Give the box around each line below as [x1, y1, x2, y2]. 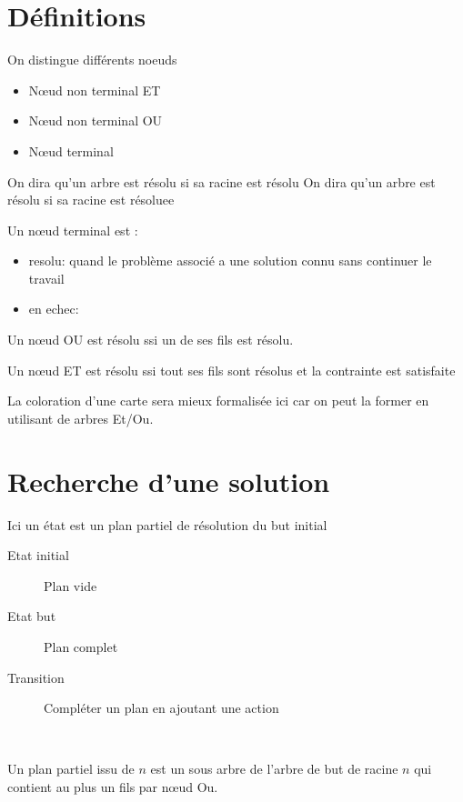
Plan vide [44, 576, 97, 595]
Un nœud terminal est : [7, 220, 138, 239]
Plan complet [44, 637, 118, 656]
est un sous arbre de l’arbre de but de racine [150, 759, 398, 778]
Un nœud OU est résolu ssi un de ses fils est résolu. [7, 330, 294, 349]
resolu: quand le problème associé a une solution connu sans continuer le [28, 251, 432, 270]
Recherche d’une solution [7, 462, 330, 499]
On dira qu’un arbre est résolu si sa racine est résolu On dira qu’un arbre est [7, 172, 436, 191]
